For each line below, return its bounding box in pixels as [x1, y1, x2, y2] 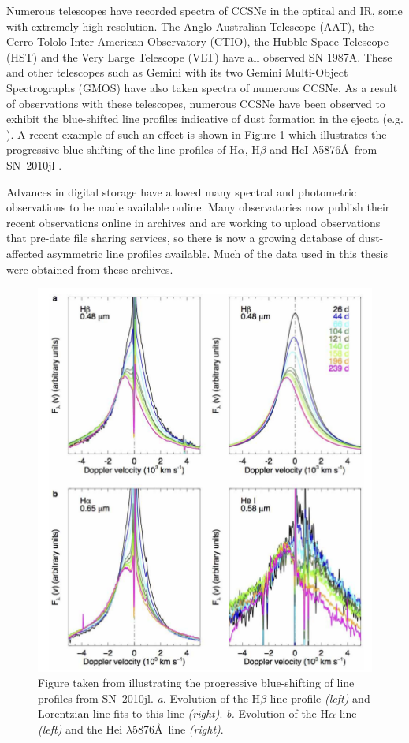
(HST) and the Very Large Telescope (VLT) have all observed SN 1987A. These [6, 48, 392, 65]
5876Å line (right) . [132, 721, 224, 737]
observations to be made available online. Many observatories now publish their [6, 199, 390, 215]
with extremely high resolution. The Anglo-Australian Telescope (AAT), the [6, 17, 374, 34]
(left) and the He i [38, 721, 123, 737]
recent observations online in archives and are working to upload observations [6, 214, 381, 230]
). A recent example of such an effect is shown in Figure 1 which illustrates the [6, 125, 387, 142]
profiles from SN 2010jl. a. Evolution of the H [38, 689, 261, 706]
